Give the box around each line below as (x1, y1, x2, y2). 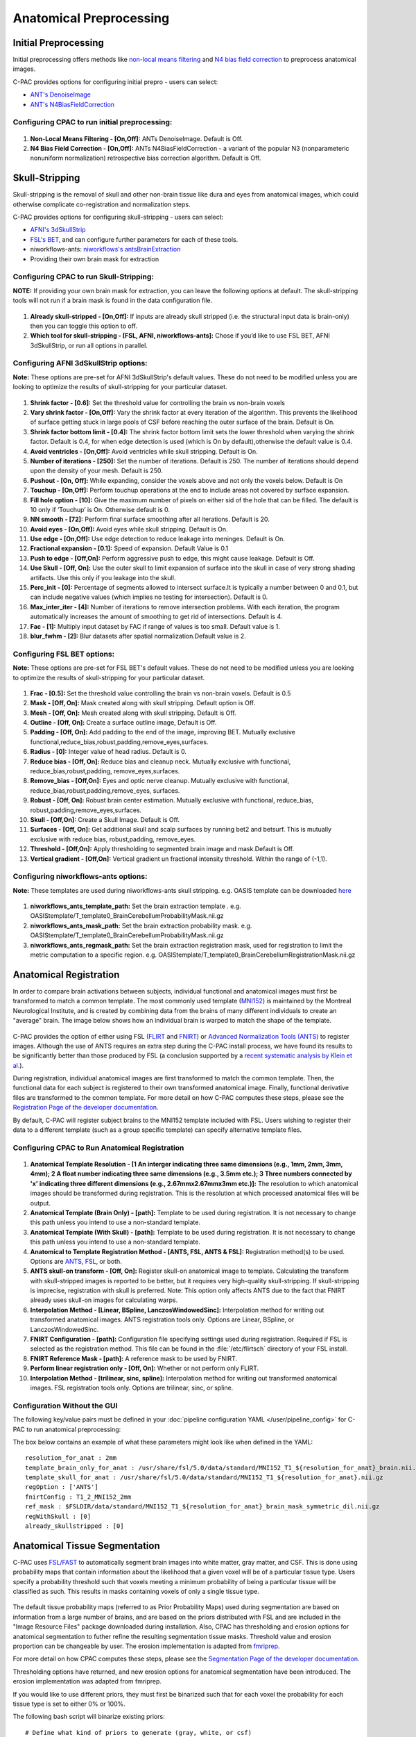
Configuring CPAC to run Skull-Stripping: (12, 272, 154, 281)
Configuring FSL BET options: (12, 649, 115, 659)
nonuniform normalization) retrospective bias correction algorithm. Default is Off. (30, 154, 261, 163)
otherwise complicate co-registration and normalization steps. (12, 200, 191, 208)
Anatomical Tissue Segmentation (12, 1540, 160, 1551)
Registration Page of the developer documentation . (12, 1103, 159, 1112)
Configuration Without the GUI (12, 1401, 118, 1410)
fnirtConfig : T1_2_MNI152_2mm (25, 1492, 132, 1501)
